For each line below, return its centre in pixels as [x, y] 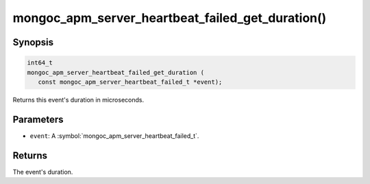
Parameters [38, 119]
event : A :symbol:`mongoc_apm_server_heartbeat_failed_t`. [114, 136]
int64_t [40, 63]
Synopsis [33, 42]
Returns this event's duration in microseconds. [78, 100]
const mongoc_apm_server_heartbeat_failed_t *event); [130, 82]
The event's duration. [43, 172]
